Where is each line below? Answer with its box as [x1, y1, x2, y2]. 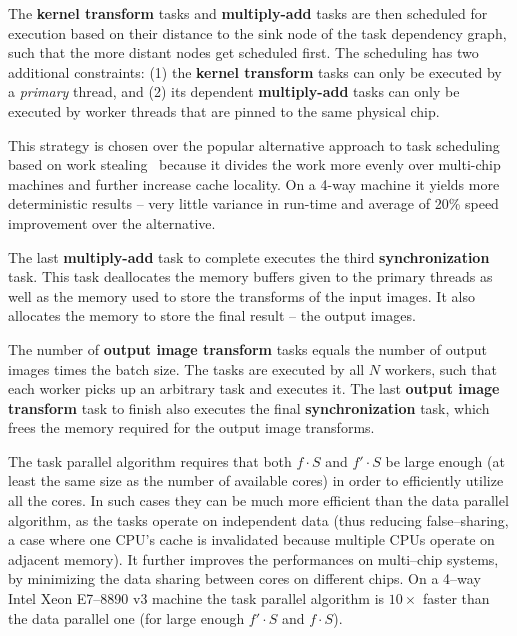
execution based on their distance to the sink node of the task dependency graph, [8, 22, 507, 43]
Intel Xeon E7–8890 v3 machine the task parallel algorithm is [8, 588, 385, 609]
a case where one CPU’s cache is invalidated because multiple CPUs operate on [8, 529, 495, 550]
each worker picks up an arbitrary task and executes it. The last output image [8, 378, 500, 399]
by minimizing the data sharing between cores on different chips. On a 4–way [8, 568, 481, 589]
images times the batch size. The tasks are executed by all [8, 358, 365, 379]
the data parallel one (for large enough [8, 607, 245, 628]
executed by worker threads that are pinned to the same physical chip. [8, 100, 440, 121]
